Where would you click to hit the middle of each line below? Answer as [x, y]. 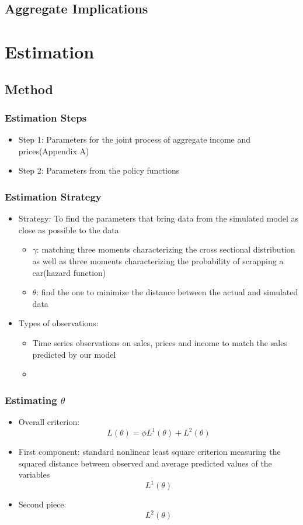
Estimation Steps [46, 117]
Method [29, 89]
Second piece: [42, 504]
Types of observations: [58, 323]
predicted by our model [74, 354]
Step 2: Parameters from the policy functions [99, 170]
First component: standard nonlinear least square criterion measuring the [149, 451]
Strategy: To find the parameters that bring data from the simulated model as [158, 218]
